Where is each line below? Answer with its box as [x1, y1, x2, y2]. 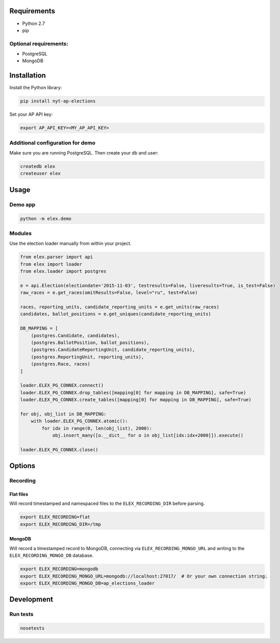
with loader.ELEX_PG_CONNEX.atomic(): [31, 418, 128, 424]
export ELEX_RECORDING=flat [20, 514, 90, 520]
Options [9, 461, 36, 470]
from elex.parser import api [20, 254, 93, 260]
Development [9, 595, 54, 604]
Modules [9, 229, 32, 237]
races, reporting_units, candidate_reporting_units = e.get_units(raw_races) [20, 304, 219, 310]
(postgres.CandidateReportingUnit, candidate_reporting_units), [31, 347, 195, 353]
